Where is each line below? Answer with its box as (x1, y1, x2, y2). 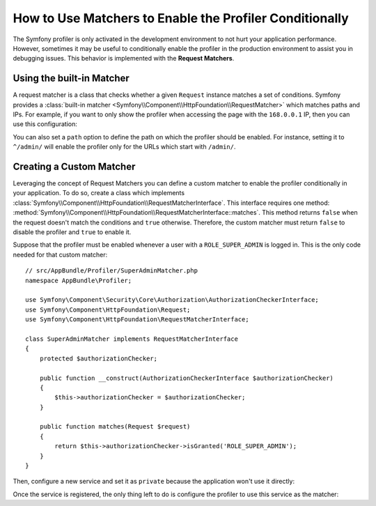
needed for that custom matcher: (13, 250, 108, 259)
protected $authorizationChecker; (39, 354, 158, 362)
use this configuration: (13, 120, 78, 128)
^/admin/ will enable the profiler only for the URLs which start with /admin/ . (13, 143, 236, 151)
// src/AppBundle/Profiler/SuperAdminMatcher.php (25, 267, 198, 275)
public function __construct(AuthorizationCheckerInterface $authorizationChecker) (39, 374, 334, 382)
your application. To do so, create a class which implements (13, 189, 185, 197)
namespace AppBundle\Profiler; (25, 276, 132, 284)
